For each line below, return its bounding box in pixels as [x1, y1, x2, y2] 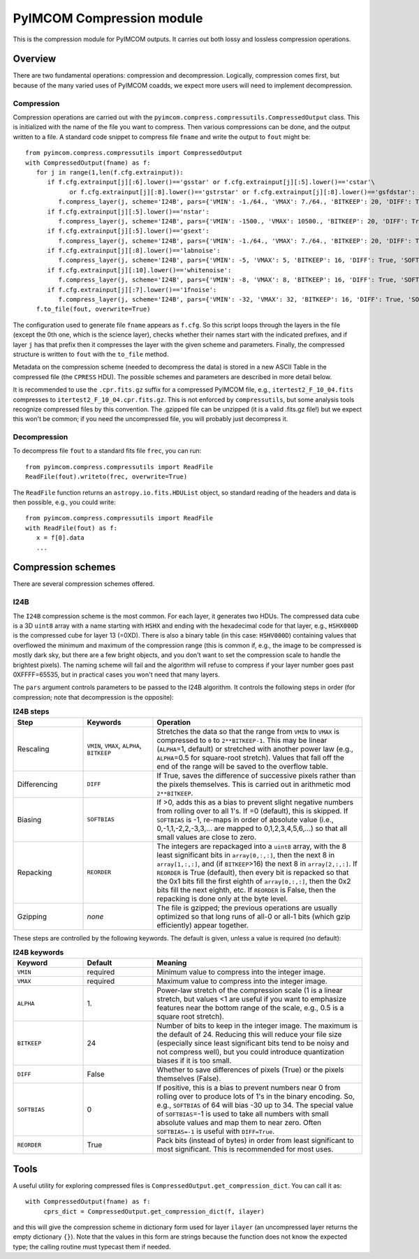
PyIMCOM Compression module [13, 10, 203, 26]
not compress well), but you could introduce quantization [156, 1047, 345, 1057]
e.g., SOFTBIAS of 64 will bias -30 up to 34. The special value [156, 1100, 354, 1110]
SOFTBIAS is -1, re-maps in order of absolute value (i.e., [156, 814, 335, 824]
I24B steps [13, 707, 50, 716]
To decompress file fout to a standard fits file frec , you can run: [13, 447, 202, 455]
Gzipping [17, 911, 47, 921]
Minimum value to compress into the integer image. [156, 967, 326, 977]
